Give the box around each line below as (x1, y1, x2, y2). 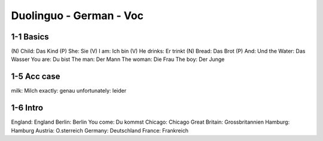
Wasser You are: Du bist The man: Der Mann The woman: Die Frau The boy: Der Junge (11, 56, 225, 63)
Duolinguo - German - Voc (11, 9, 144, 22)
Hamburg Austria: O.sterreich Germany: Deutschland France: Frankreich (11, 127, 188, 134)
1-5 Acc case (11, 72, 60, 82)
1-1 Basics (11, 32, 49, 42)
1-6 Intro (11, 103, 44, 113)
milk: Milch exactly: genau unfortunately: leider (11, 87, 127, 94)
